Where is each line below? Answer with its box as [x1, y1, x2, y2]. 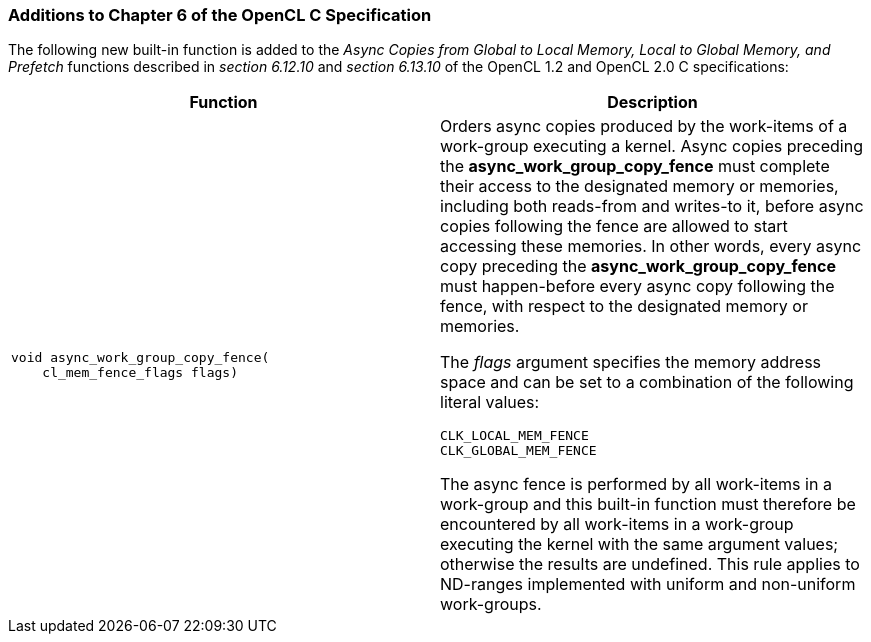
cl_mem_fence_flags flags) [42, 365, 238, 381]
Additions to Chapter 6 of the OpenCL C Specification [8, 5, 432, 25]
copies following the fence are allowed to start [440, 216, 788, 237]
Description [607, 92, 698, 113]
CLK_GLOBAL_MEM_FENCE [440, 443, 597, 459]
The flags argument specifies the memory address [440, 352, 822, 373]
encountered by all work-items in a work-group [440, 514, 794, 535]
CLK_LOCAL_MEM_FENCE [440, 428, 589, 444]
